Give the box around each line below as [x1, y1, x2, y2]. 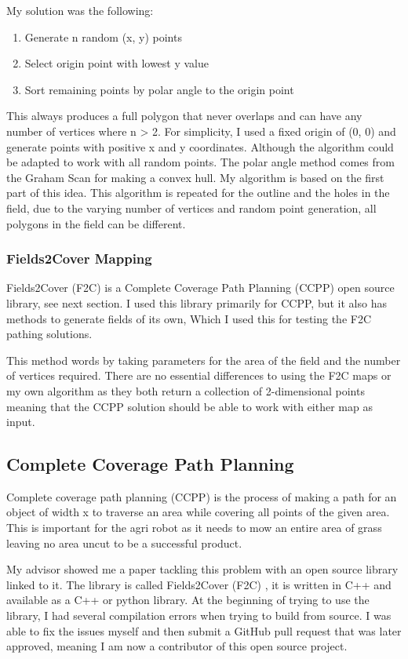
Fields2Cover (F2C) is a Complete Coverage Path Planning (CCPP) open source [6, 279, 395, 296]
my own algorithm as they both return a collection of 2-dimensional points [6, 382, 365, 399]
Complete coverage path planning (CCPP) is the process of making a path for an [6, 488, 397, 504]
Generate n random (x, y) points [24, 28, 182, 45]
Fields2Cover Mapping [6, 249, 152, 268]
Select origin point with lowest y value [24, 55, 209, 71]
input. [6, 413, 35, 430]
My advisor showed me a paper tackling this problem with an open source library [6, 561, 399, 577]
